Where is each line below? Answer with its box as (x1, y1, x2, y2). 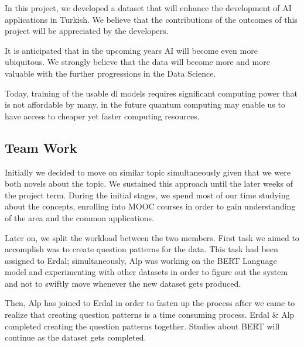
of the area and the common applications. (5, 211, 154, 224)
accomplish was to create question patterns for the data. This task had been (5, 243, 278, 255)
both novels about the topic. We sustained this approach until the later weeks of (5, 177, 293, 190)
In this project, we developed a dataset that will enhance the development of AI (5, 2, 292, 13)
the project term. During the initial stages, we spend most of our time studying (5, 188, 290, 201)
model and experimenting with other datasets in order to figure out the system (5, 266, 288, 278)
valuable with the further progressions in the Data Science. (5, 67, 216, 79)
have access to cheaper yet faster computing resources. (5, 109, 200, 122)
